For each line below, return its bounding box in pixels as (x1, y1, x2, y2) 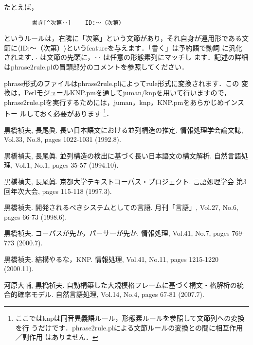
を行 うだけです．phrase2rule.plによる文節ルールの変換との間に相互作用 (15, 322, 243, 332)
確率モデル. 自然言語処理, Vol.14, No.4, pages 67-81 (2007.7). (17, 289, 204, 299)
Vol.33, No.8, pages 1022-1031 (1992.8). (4, 134, 121, 144)
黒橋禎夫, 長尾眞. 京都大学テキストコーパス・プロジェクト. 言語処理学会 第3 (4, 176, 247, 187)
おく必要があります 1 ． (39, 107, 113, 119)
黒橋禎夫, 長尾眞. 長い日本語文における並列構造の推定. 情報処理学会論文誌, (4, 124, 243, 135)
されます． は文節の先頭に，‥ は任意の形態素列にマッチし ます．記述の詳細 (4, 52, 249, 62)
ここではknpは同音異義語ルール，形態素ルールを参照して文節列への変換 (15, 312, 245, 323)
